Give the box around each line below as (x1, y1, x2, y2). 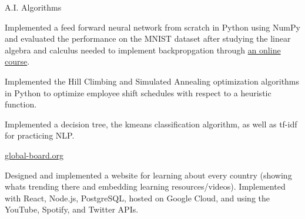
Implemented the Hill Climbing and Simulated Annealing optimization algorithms (5, 75, 300, 87)
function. (5, 98, 37, 110)
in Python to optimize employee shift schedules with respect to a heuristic (5, 86, 272, 99)
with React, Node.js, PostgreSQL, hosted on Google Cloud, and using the (5, 191, 270, 204)
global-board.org (5, 149, 64, 161)
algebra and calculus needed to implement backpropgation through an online (5, 43, 281, 56)
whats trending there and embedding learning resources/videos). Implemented (5, 180, 286, 193)
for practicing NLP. (5, 129, 75, 141)
